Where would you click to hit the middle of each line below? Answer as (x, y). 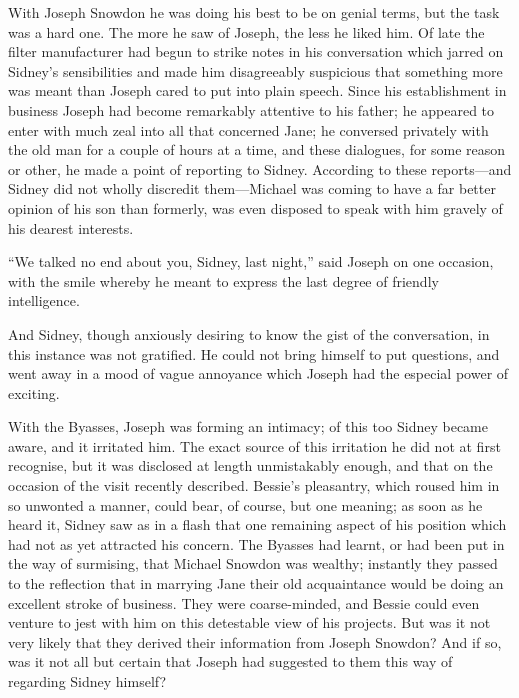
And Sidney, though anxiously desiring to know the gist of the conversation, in (249, 333)
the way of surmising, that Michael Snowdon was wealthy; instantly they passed (253, 563)
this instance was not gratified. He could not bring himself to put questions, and (254, 353)
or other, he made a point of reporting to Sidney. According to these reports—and (260, 168)
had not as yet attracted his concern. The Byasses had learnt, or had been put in (256, 543)
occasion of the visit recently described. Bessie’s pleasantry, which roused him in (254, 485)
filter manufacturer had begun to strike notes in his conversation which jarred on (256, 51)
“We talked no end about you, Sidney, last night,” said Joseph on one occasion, (251, 261)
